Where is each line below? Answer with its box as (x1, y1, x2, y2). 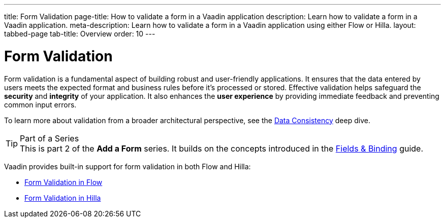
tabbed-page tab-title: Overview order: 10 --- (4, 29, 155, 38)
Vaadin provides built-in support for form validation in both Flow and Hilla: (4, 162, 251, 171)
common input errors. (4, 100, 77, 109)
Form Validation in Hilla (24, 193, 101, 202)
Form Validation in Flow (24, 177, 103, 187)
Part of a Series (20, 133, 79, 143)
